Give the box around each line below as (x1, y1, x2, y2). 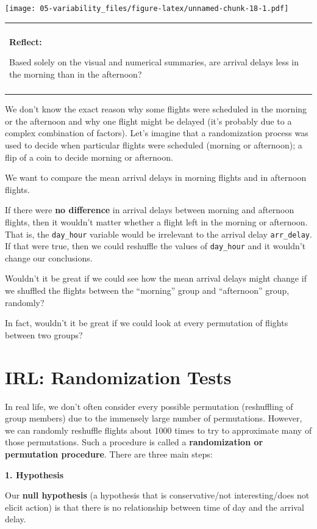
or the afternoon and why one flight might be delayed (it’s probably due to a (5, 114, 292, 127)
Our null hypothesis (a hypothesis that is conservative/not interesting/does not (5, 489, 310, 502)
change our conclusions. (5, 251, 93, 264)
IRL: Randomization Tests (5, 364, 232, 389)
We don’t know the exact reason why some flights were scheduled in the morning (5, 103, 307, 115)
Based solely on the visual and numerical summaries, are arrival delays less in (9, 56, 299, 68)
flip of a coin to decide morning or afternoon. (5, 150, 173, 163)
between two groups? (5, 328, 83, 341)
